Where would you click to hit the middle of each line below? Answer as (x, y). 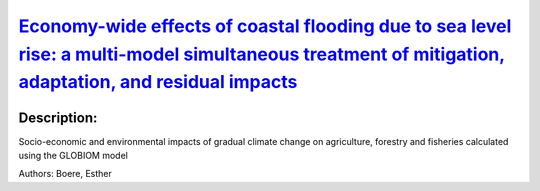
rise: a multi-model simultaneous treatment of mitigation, (261, 54)
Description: (58, 117)
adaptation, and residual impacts (158, 82)
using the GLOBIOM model (73, 156)
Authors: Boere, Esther (65, 174)
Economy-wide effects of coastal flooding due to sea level (265, 26)
